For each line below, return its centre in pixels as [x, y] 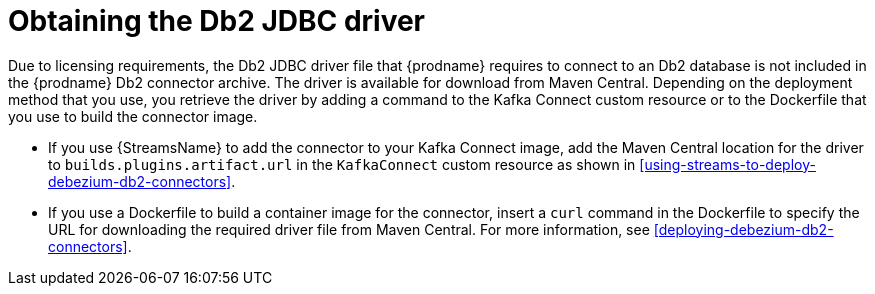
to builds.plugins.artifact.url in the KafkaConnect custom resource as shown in [342, 164]
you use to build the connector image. [133, 116]
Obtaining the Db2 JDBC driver [217, 21]
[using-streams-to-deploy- [727, 164]
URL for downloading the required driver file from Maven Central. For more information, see [349, 229]
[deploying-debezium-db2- [743, 229]
